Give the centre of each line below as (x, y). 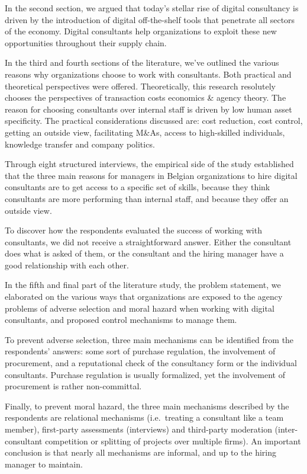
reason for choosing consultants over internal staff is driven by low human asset (148, 109)
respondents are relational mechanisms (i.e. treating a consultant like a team (144, 417)
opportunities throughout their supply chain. (86, 42)
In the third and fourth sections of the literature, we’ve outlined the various (142, 63)
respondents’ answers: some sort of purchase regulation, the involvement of (140, 351)
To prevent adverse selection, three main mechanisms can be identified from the (149, 339)
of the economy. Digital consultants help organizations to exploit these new (141, 31)
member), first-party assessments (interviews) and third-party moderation (138, 429)
